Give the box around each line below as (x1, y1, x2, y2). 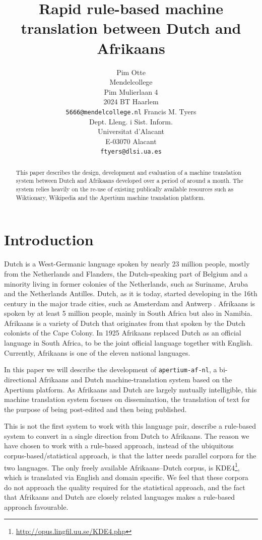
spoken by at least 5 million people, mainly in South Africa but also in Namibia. (4, 308, 252, 318)
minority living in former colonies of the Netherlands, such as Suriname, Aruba (4, 278, 248, 289)
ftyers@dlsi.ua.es (100, 148, 162, 156)
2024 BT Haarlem (103, 96, 159, 107)
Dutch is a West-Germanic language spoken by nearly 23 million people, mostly (4, 258, 250, 269)
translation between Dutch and (21, 18, 241, 38)
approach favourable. (4, 501, 69, 512)
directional (4, 374, 37, 384)
